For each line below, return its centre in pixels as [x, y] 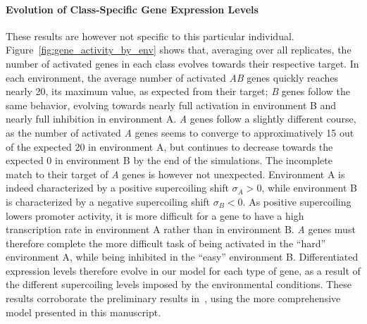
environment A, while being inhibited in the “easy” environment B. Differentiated [182, 257]
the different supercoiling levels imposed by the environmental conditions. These [179, 284]
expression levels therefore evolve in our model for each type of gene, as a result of [183, 270]
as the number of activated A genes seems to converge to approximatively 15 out [180, 132]
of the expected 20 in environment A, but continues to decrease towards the [169, 146]
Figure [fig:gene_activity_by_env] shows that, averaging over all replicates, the [179, 50]
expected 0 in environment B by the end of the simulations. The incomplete [169, 160]
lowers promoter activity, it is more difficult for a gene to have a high [155, 215]
